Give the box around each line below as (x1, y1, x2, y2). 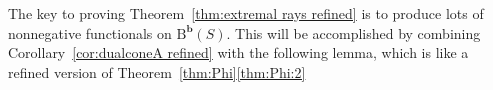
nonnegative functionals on (8, 22, 172, 43)
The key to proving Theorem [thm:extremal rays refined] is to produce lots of (8, 3, 484, 23)
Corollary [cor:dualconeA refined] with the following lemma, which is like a (8, 42, 469, 63)
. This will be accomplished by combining (226, 22, 481, 43)
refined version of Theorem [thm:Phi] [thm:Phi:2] (8, 61, 306, 82)
